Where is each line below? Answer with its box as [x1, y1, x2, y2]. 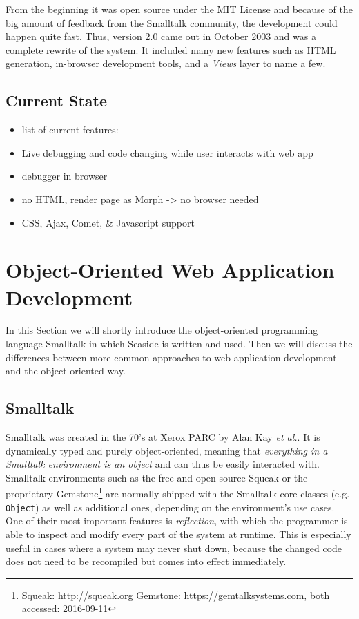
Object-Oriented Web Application [6, 256, 335, 284]
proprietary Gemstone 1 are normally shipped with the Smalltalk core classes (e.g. [6, 484, 350, 501]
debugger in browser [21, 169, 108, 183]
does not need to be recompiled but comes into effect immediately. [6, 554, 287, 569]
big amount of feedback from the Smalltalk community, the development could [6, 15, 338, 30]
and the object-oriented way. [6, 363, 126, 378]
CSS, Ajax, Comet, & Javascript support [21, 215, 195, 229]
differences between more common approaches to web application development [6, 350, 337, 364]
